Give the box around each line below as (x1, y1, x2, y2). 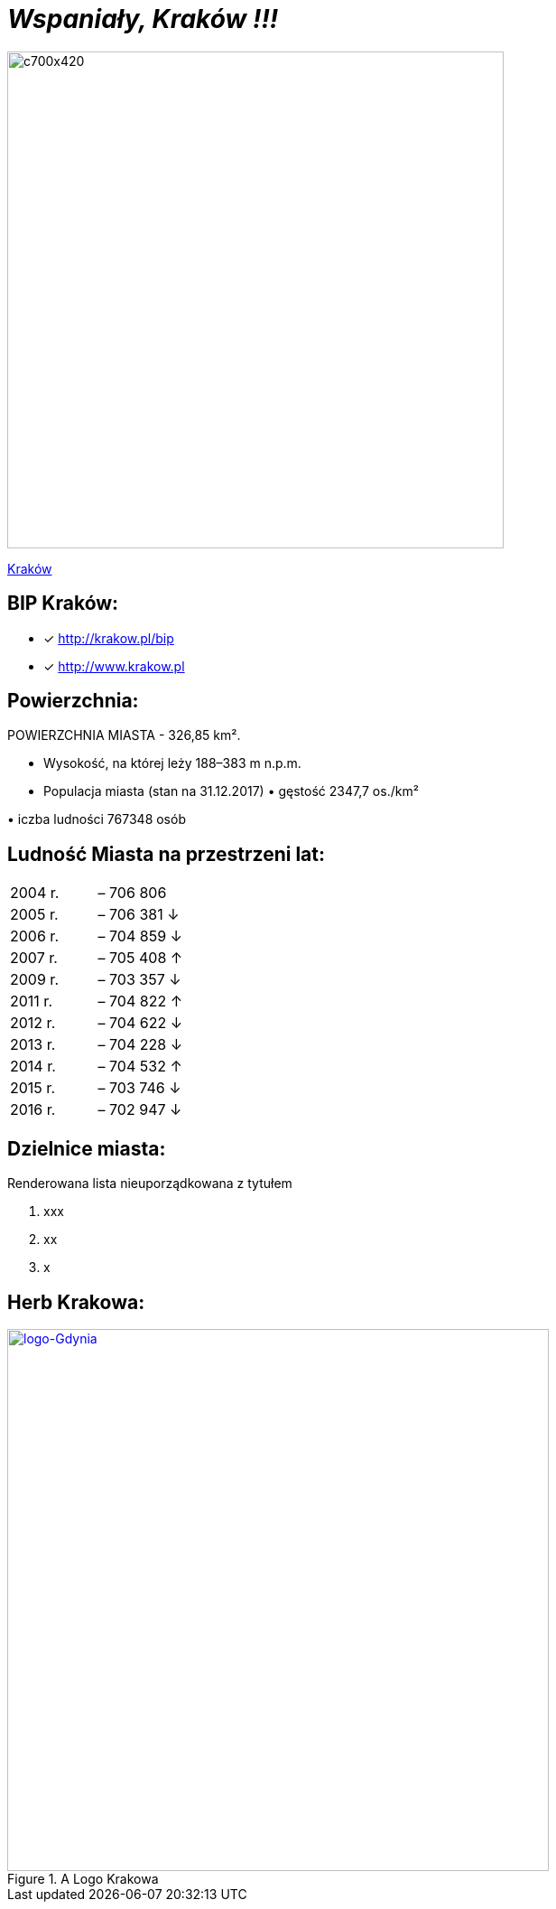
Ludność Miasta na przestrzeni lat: (7, 842, 325, 866)
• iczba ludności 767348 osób (7, 811, 186, 828)
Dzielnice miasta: (7, 1137, 166, 1160)
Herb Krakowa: (7, 1290, 145, 1314)
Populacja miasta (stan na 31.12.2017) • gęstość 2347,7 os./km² (43, 783, 419, 800)
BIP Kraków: (7, 592, 119, 615)
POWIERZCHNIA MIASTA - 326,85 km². (7, 727, 241, 744)
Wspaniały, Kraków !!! (7, 4, 279, 34)
